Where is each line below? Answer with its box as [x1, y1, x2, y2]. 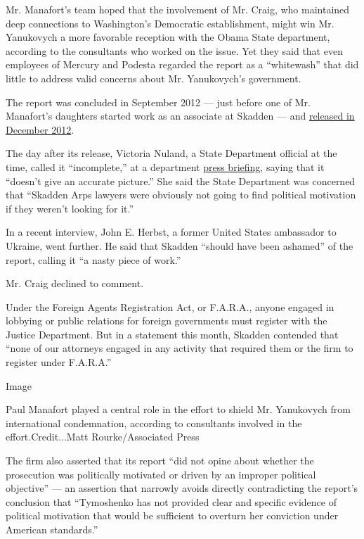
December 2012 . [6, 122, 74, 137]
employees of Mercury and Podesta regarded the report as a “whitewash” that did [6, 57, 359, 72]
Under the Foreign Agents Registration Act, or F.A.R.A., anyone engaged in [6, 299, 334, 314]
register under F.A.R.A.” [6, 355, 112, 369]
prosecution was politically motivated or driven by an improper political [6, 467, 316, 481]
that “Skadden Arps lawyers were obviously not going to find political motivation [6, 187, 356, 202]
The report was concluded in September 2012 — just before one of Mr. [6, 94, 311, 109]
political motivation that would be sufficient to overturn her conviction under [6, 508, 339, 523]
